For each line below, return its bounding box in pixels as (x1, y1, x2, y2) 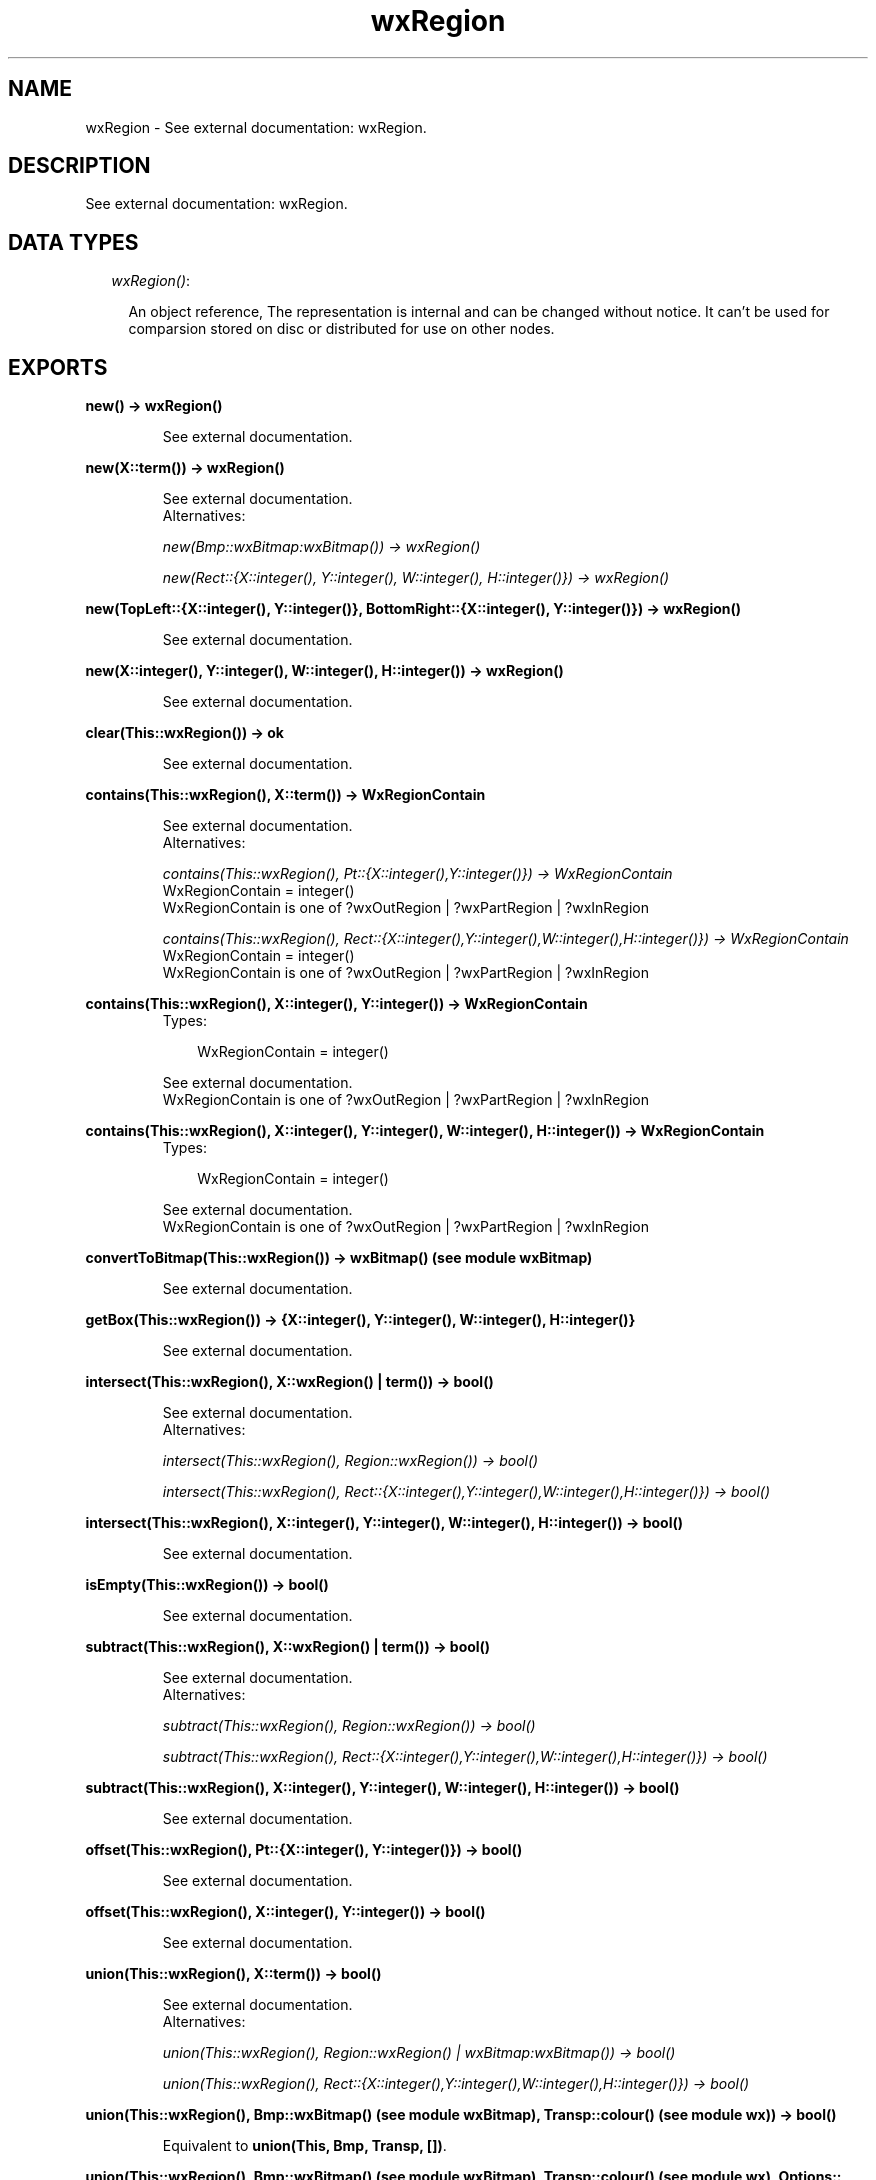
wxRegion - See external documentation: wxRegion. (85, 118, 427, 136)
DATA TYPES (8, 229, 139, 255)
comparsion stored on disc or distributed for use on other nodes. (128, 320, 555, 338)
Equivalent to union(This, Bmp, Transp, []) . (162, 2137, 447, 2155)
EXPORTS (8, 354, 108, 380)
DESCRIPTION (8, 153, 151, 179)
